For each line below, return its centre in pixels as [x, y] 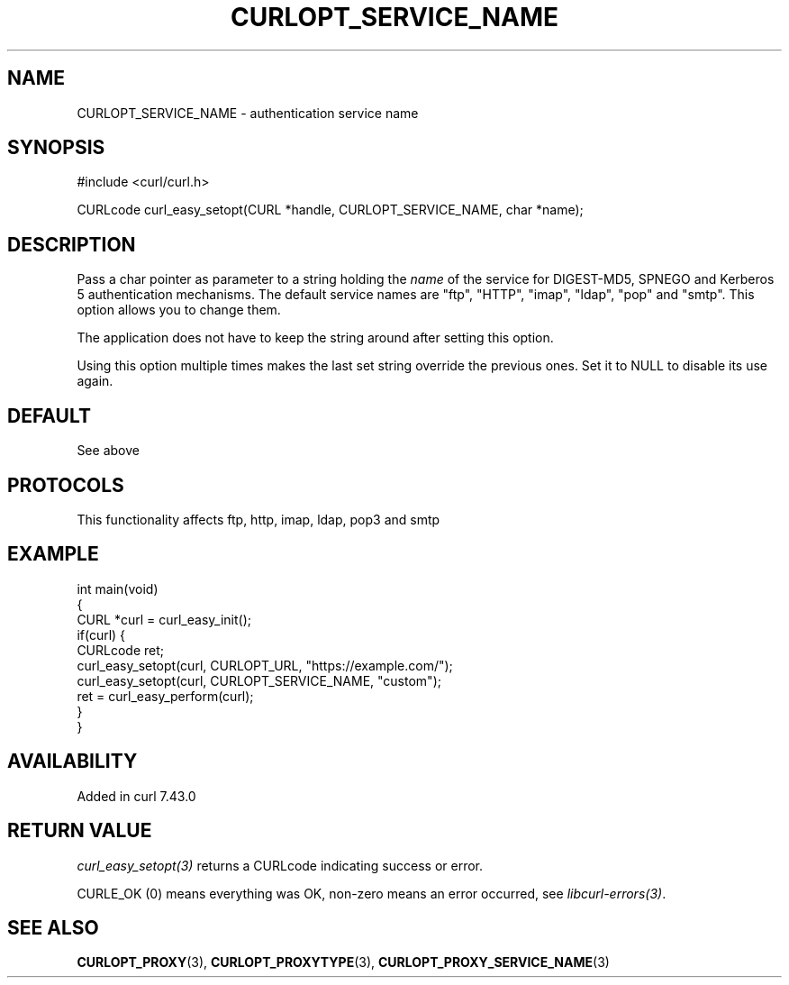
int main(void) [118, 588]
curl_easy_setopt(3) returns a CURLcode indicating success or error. [280, 865]
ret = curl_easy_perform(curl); [165, 696]
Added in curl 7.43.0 [136, 796]
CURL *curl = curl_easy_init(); [164, 619]
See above [108, 451]
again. [95, 381]
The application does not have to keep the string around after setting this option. [315, 338]
